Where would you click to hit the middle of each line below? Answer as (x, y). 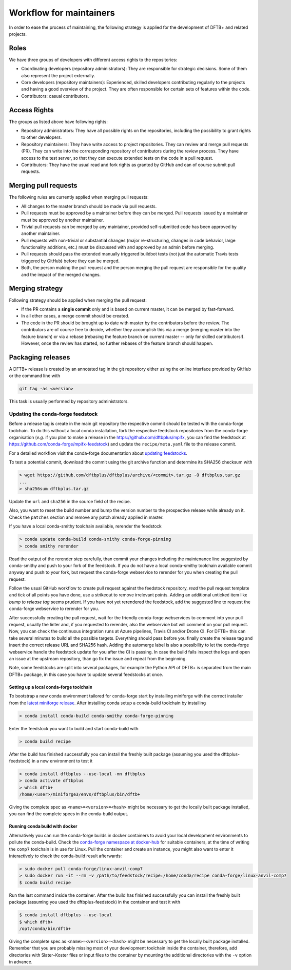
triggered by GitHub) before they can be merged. (70, 261)
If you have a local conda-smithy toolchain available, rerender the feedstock (85, 526)
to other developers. (41, 137)
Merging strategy (36, 288)
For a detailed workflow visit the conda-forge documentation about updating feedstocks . (98, 453)
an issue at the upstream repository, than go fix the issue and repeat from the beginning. (98, 659)
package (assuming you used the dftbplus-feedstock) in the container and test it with (95, 902)
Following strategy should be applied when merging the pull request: (78, 300)
